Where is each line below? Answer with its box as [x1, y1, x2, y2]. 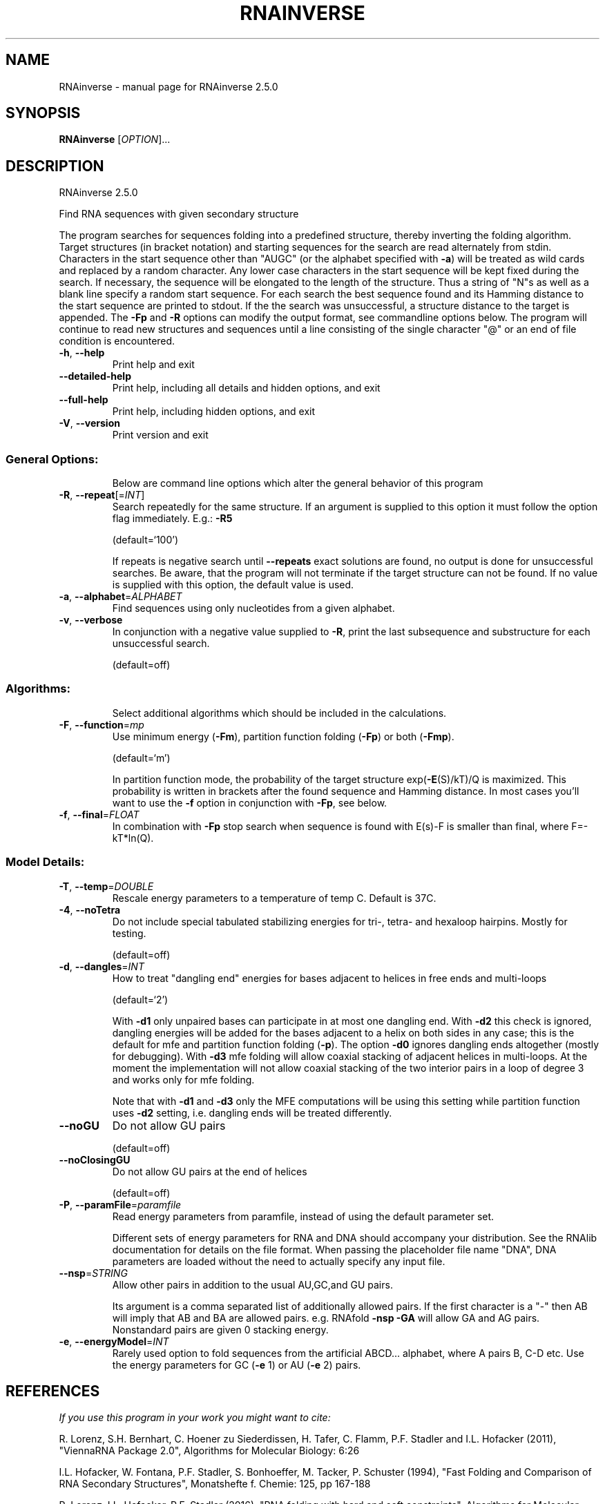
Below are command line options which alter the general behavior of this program [112, 477, 483, 490]
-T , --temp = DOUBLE [59, 880, 154, 892]
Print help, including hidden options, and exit [112, 405, 316, 418]
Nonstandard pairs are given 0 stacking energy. [112, 1323, 329, 1336]
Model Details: [6, 855, 85, 869]
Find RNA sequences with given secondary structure [59, 208, 299, 220]
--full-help [59, 394, 108, 406]
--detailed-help [59, 370, 131, 383]
